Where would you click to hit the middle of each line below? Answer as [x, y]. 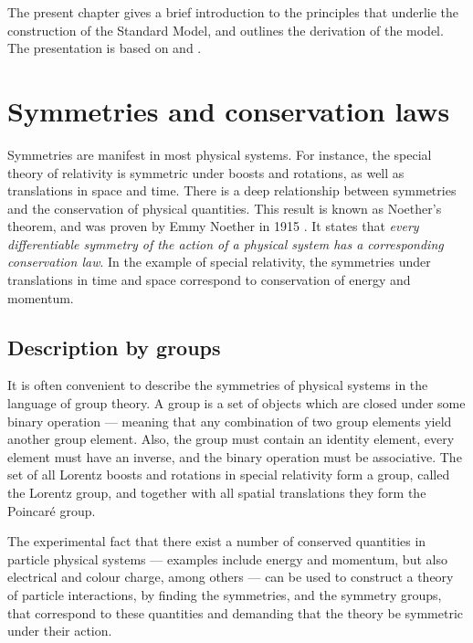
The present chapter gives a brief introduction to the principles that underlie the [233, 12]
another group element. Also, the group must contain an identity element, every [231, 439]
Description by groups [114, 347]
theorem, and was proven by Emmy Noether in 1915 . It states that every [213, 226]
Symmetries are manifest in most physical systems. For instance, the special [220, 154]
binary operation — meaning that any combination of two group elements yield [230, 421]
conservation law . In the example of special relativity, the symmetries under [219, 262]
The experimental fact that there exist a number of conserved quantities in [217, 541]
